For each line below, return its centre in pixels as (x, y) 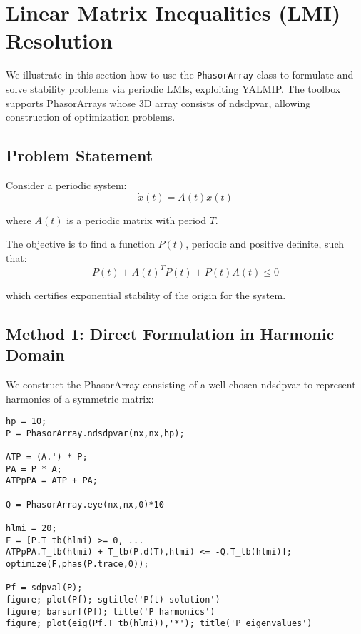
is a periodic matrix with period (137, 220)
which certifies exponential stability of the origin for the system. (146, 295)
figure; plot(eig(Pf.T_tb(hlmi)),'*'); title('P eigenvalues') (159, 624)
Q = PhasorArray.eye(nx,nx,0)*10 (85, 504)
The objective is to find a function (80, 244)
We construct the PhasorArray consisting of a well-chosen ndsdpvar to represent (181, 384)
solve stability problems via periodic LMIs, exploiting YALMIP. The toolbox (173, 88)
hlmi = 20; (31, 529)
